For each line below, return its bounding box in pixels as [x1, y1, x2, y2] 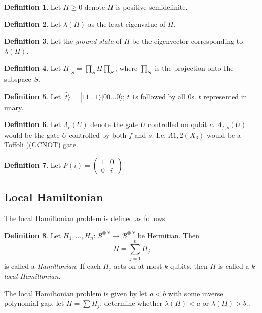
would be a [207, 129, 241, 140]
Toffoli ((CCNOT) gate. [4, 139, 78, 150]
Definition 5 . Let [4, 90, 61, 101]
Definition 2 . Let [4, 18, 61, 29]
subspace [4, 74, 31, 84]
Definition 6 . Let [4, 119, 61, 130]
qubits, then [170, 260, 208, 271]
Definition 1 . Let [4, 2, 61, 12]
